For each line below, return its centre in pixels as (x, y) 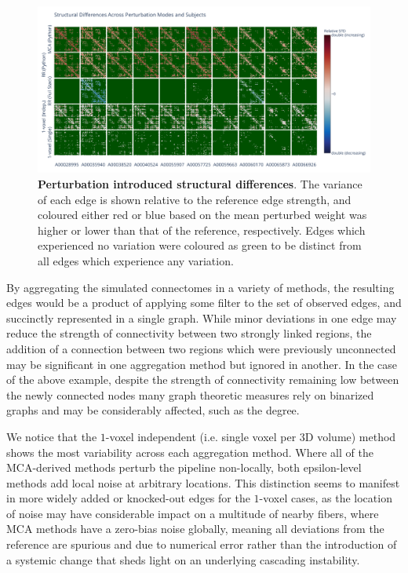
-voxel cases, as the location (326, 498)
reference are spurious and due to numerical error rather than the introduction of (202, 544)
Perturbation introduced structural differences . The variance (200, 184)
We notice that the (52, 436)
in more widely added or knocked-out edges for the (128, 498)
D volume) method (350, 436)
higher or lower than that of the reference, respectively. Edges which (202, 230)
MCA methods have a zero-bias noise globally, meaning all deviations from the (195, 529)
